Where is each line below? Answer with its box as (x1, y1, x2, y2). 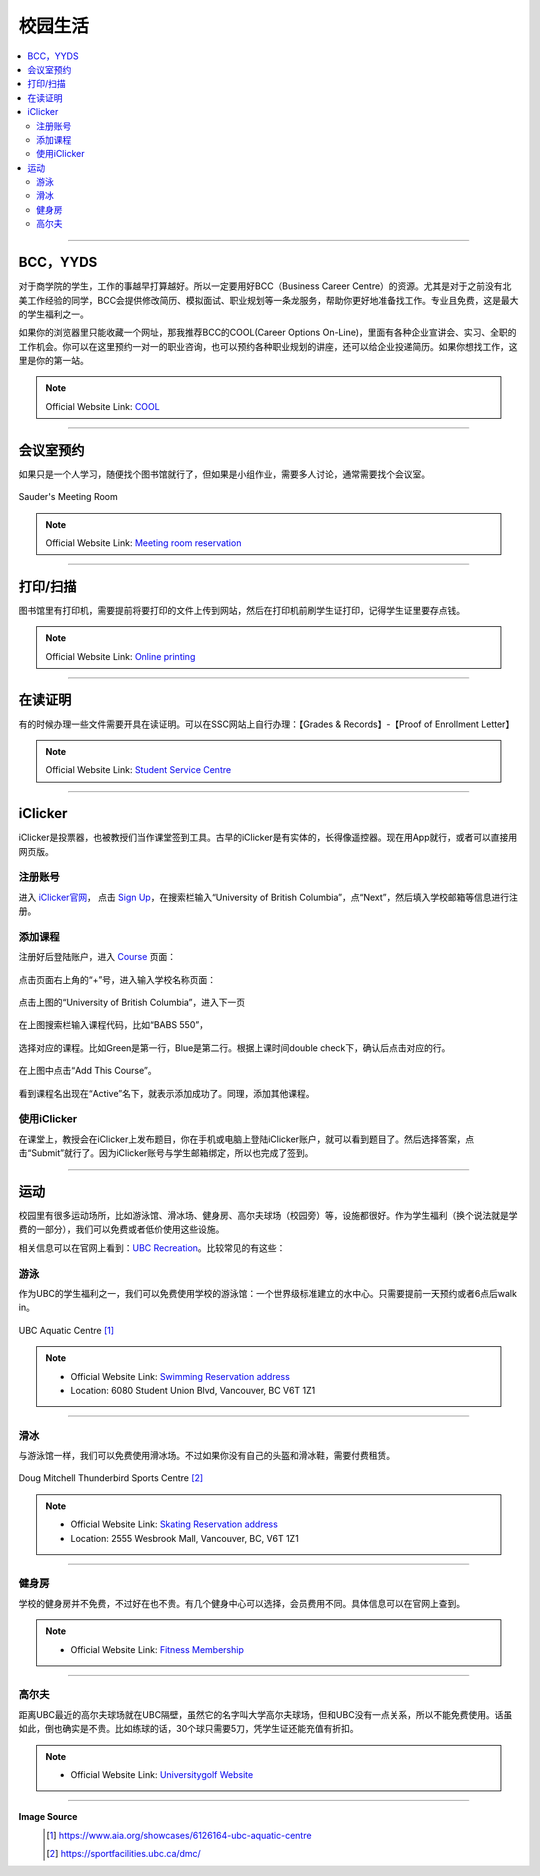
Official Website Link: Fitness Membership (70, 1643, 244, 1655)
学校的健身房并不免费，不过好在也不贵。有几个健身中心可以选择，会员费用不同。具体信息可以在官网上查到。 (18, 1597, 465, 1609)
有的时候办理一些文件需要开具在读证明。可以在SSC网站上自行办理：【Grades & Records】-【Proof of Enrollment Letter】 (18, 718, 515, 730)
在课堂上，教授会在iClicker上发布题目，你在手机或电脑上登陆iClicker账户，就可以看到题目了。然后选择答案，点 (18, 1133, 475, 1145)
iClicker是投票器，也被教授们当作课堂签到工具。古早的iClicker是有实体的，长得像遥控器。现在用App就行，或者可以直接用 (18, 831, 518, 844)
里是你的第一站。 (18, 355, 89, 367)
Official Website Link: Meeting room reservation (45, 536, 242, 549)
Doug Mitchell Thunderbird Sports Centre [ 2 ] (18, 1472, 204, 1484)
